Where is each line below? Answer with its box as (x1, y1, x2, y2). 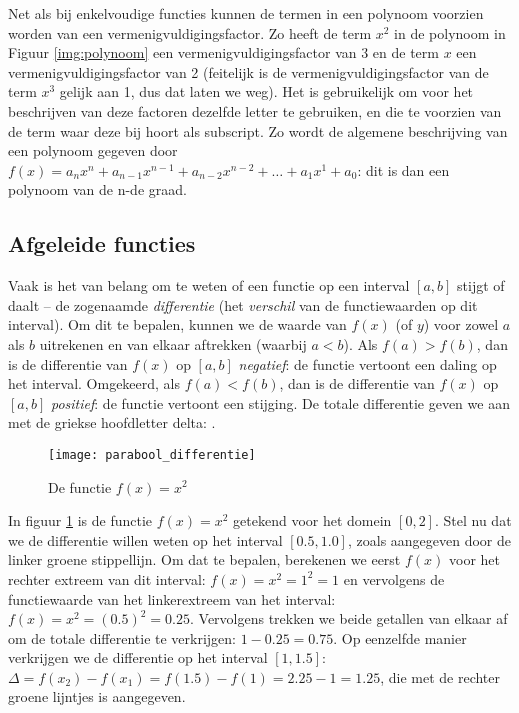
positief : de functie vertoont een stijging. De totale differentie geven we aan (50, 392, 510, 413)
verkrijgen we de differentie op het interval (8, 647, 268, 668)
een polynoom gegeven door (8, 140, 178, 161)
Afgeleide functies (8, 228, 196, 259)
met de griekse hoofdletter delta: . (8, 412, 216, 433)
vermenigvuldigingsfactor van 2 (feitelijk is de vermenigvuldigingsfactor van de (8, 61, 489, 82)
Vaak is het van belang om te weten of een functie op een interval (8, 275, 410, 296)
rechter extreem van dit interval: (8, 568, 206, 589)
